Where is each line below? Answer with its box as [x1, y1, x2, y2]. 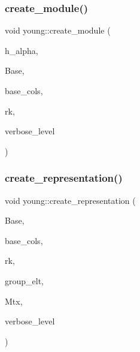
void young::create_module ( [5, 24, 111, 37]
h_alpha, [5, 44, 38, 56]
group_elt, [5, 274, 44, 287]
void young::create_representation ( [5, 194, 136, 206]
